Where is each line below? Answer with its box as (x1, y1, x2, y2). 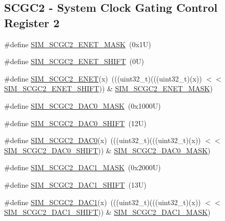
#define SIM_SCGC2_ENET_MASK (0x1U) (4, 38, 151, 49)
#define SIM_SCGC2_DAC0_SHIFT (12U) (4, 117, 147, 128)
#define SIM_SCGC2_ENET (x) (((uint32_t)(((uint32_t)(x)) (4, 73, 202, 84)
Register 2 (4, 14, 60, 30)
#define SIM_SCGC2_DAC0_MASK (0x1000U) (4, 100, 161, 111)
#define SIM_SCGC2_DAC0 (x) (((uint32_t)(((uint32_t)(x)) (4, 135, 201, 146)
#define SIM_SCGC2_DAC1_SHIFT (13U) (4, 179, 147, 190)
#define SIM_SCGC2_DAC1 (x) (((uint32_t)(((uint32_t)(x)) (4, 196, 201, 207)
